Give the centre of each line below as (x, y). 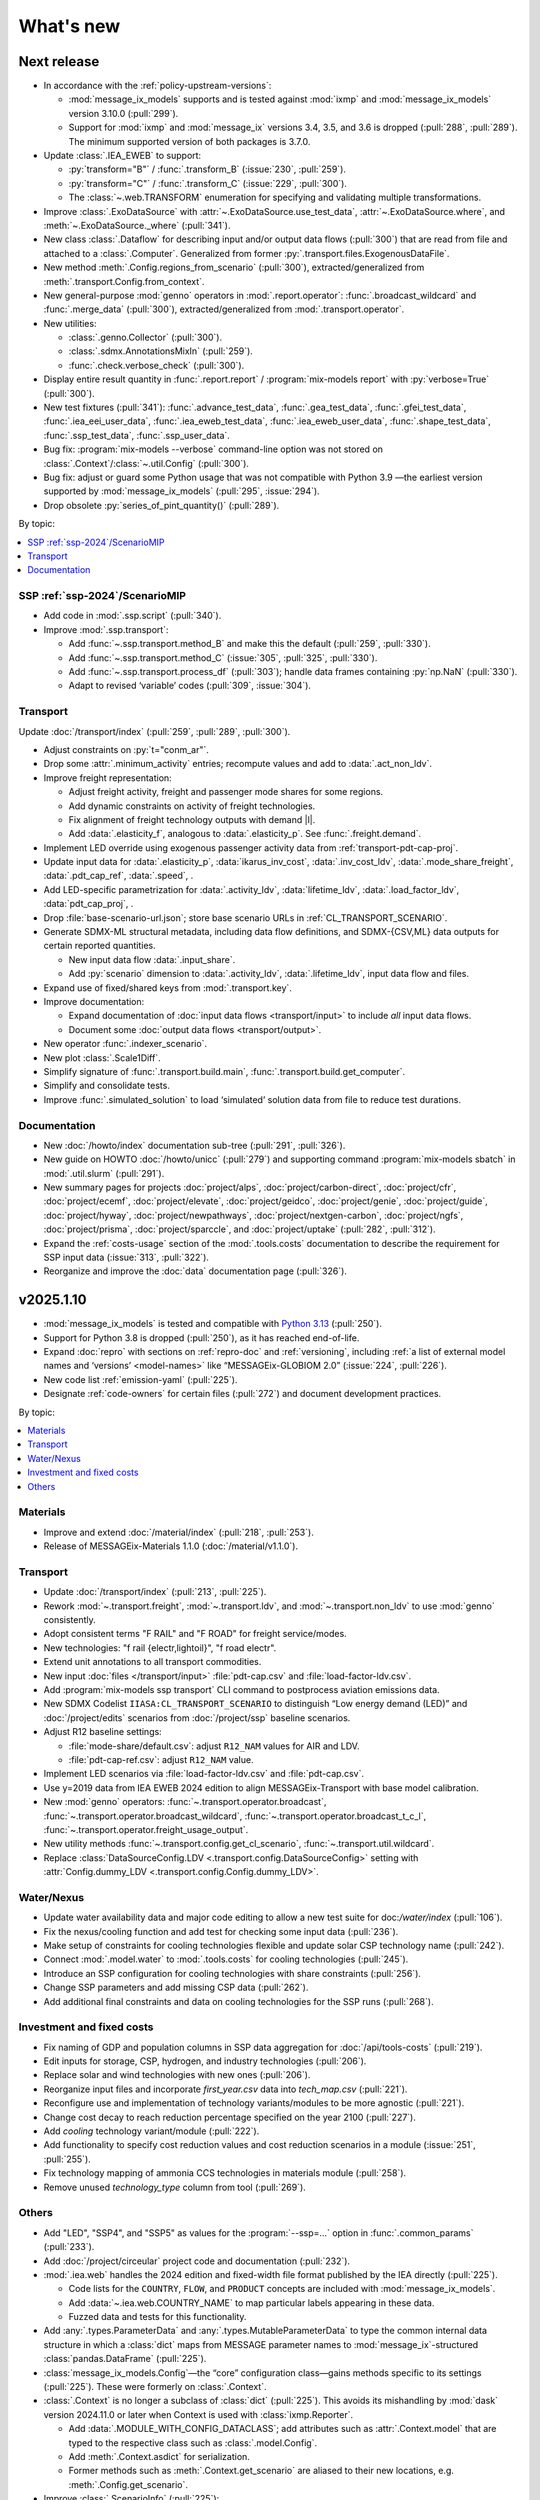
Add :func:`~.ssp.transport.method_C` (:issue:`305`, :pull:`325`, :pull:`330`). (223, 657)
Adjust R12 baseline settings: (102, 1732)
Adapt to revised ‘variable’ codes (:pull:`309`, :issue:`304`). (190, 686)
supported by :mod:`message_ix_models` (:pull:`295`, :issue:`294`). (181, 491)
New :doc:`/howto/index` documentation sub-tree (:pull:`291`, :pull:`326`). (194, 1145)
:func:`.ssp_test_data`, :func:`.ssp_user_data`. (136, 435)
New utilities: (70, 323)
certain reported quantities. (100, 946)
